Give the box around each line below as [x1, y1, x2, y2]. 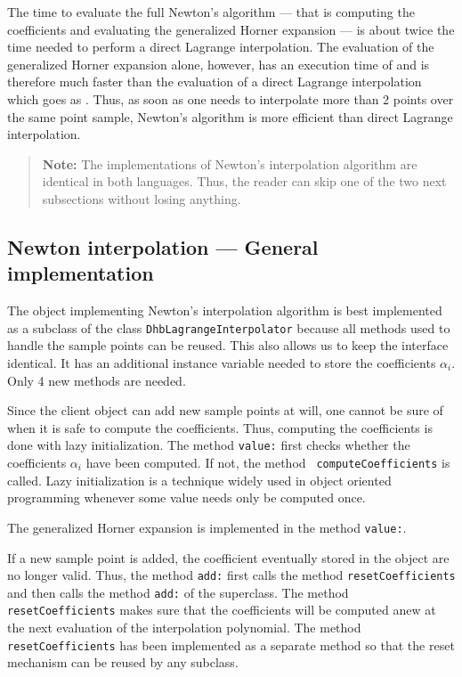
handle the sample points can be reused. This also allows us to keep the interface [7, 336, 449, 355]
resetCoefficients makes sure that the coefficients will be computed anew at [7, 600, 436, 619]
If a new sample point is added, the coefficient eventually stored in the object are [7, 548, 450, 567]
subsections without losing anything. [42, 189, 241, 208]
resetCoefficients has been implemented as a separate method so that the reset [7, 635, 455, 654]
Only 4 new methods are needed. [7, 371, 186, 389]
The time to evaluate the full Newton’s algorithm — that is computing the [7, 3, 415, 20]
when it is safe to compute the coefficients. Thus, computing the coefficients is [7, 418, 433, 436]
